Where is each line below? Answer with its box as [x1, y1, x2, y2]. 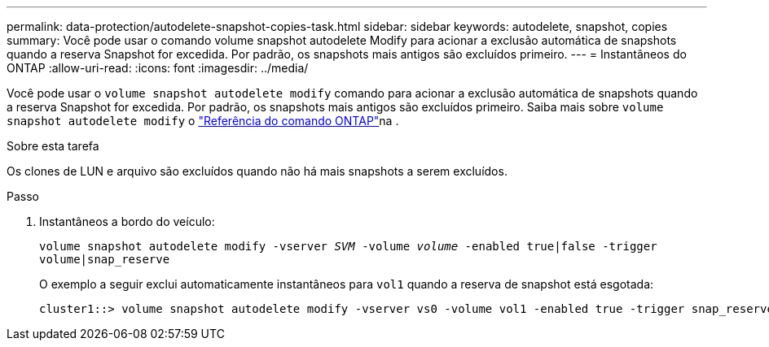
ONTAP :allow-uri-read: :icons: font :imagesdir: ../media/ [7, 61, 309, 75]
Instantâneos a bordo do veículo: [39, 215, 215, 228]
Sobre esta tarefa [7, 139, 99, 153]
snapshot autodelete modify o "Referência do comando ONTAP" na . [7, 114, 399, 128]
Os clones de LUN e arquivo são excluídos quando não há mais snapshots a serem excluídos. [7, 164, 508, 178]
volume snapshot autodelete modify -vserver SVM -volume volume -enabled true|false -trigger [39, 240, 657, 253]
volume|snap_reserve [39, 253, 170, 266]
